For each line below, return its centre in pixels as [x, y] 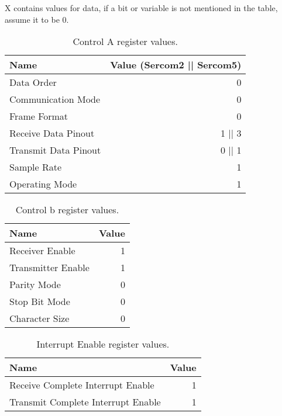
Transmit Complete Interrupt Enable [85, 402]
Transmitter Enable [49, 268]
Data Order [33, 82]
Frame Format [39, 116]
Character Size [39, 318]
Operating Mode [43, 184]
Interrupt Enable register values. [103, 344]
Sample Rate [36, 167]
